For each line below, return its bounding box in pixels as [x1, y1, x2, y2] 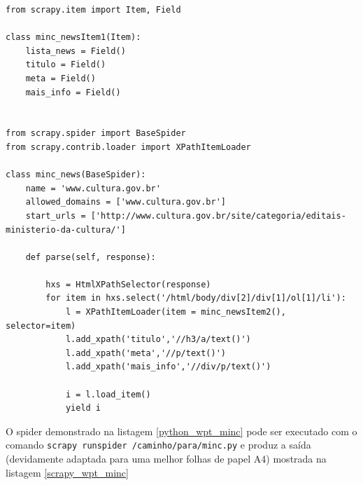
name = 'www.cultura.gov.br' [25, 183, 161, 193]
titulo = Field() [25, 60, 106, 70]
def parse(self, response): [25, 252, 156, 262]
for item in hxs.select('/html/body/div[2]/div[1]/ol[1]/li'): [45, 293, 346, 303]
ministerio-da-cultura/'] [6, 224, 126, 235]
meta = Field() [25, 73, 96, 83]
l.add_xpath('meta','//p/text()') [65, 348, 226, 358]
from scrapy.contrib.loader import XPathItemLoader [6, 142, 251, 152]
